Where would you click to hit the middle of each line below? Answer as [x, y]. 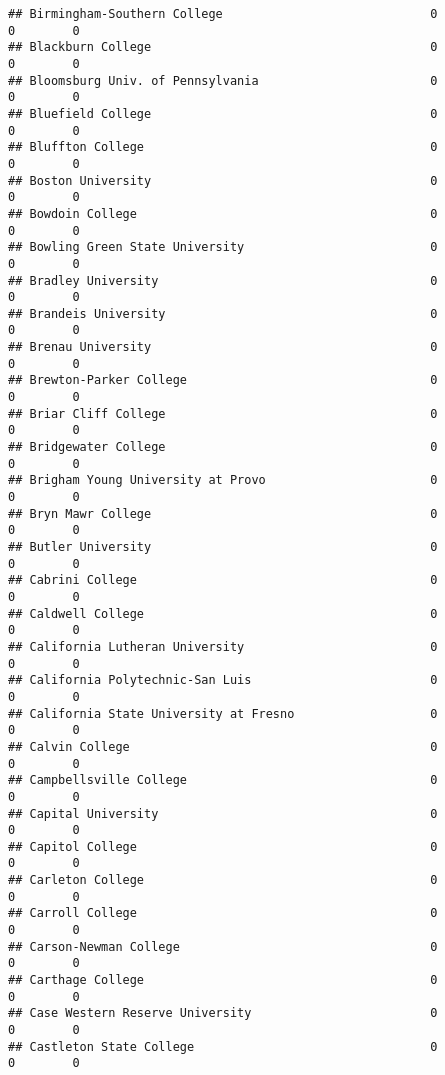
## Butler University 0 [223, 547]
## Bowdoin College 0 [223, 213]
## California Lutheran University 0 [223, 646]
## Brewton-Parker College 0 [223, 380]
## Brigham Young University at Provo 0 [223, 480]
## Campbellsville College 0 [223, 780]
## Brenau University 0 [223, 347]
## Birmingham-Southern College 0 [223, 14]
